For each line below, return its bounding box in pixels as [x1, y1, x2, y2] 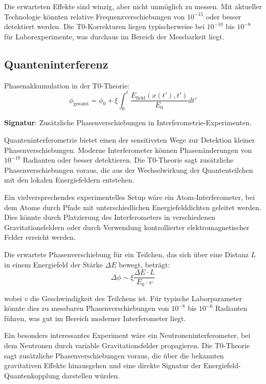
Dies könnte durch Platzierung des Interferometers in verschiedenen [4, 212, 215, 222]
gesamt [73, 101, 89, 107]
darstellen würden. [62, 370, 120, 380]
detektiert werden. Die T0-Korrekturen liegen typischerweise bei [4, 21, 205, 32]
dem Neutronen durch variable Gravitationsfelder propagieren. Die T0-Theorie [4, 340, 250, 351]
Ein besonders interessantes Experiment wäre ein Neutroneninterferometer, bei [4, 330, 251, 341]
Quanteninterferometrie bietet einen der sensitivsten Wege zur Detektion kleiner [4, 134, 255, 145]
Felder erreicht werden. [4, 232, 76, 242]
